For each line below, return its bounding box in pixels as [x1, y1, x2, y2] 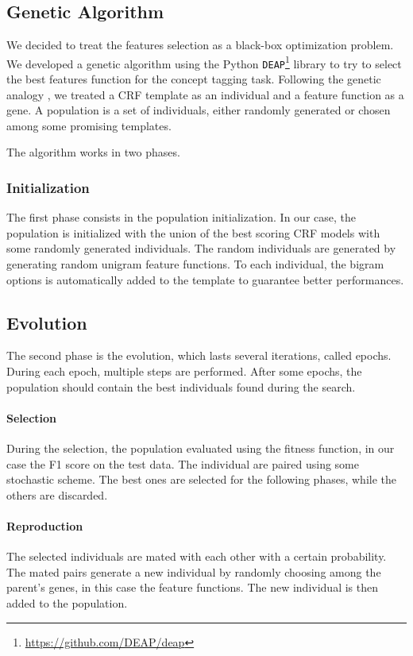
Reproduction [6, 518, 83, 534]
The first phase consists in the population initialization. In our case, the [6, 209, 357, 226]
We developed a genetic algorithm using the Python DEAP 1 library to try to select [6, 52, 402, 71]
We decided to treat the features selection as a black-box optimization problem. [6, 37, 394, 53]
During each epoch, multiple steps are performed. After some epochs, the [6, 363, 362, 380]
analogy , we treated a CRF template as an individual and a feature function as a [6, 86, 404, 102]
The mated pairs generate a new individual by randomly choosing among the [6, 563, 381, 580]
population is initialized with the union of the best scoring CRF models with [6, 224, 380, 241]
